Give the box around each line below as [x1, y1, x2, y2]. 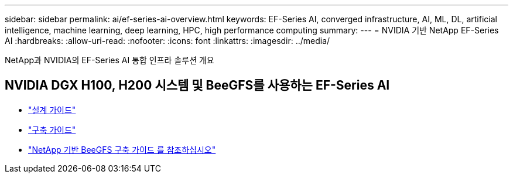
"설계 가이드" [28, 104, 76, 115]
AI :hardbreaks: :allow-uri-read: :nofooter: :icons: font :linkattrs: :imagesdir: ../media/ [5, 36, 330, 46]
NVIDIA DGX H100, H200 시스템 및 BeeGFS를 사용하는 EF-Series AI [5, 78, 390, 93]
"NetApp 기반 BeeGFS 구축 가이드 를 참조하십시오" [28, 144, 216, 155]
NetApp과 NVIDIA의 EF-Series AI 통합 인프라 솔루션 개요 [5, 55, 214, 65]
